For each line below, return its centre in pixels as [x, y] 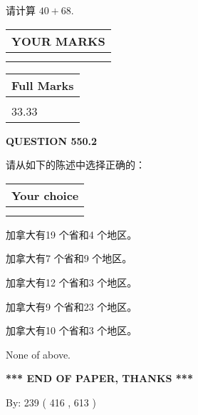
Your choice [45, 195]
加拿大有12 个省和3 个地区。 [72, 282]
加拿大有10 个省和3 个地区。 [72, 330]
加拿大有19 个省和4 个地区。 [72, 234]
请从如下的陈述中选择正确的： [75, 165]
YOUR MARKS [58, 41]
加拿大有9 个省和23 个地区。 [72, 306]
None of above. [38, 354]
